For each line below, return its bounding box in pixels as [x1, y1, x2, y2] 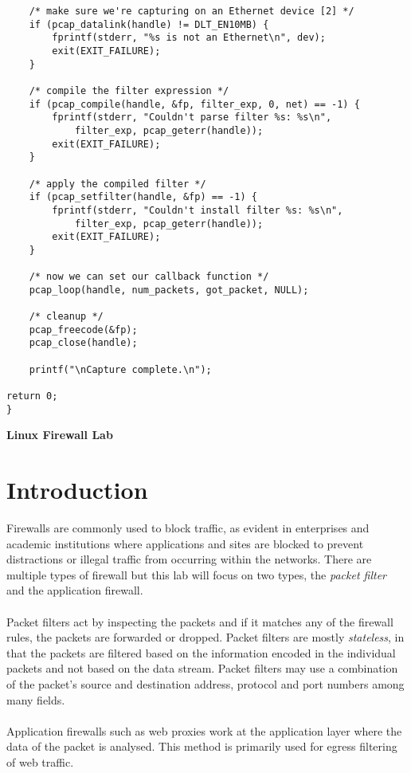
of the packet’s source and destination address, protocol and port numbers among [6, 676, 405, 692]
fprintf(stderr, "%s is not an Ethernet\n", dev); [52, 32, 326, 44]
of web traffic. [6, 753, 74, 770]
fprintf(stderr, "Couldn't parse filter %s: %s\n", [52, 112, 332, 124]
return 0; [6, 390, 58, 402]
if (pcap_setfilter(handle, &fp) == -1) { [29, 191, 257, 203]
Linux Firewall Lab [6, 426, 113, 443]
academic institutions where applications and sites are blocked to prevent [6, 535, 364, 551]
